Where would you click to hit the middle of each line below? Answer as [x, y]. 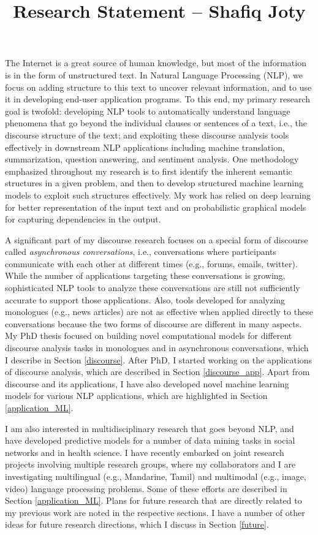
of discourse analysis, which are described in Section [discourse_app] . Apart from [157, 372]
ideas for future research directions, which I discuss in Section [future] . [137, 524]
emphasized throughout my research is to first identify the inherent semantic [149, 171]
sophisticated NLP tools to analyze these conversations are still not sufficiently [153, 288]
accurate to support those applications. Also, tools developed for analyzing [145, 299]
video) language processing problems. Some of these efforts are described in [146, 488]
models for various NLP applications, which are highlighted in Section [136, 396]
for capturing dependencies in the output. [83, 219]
